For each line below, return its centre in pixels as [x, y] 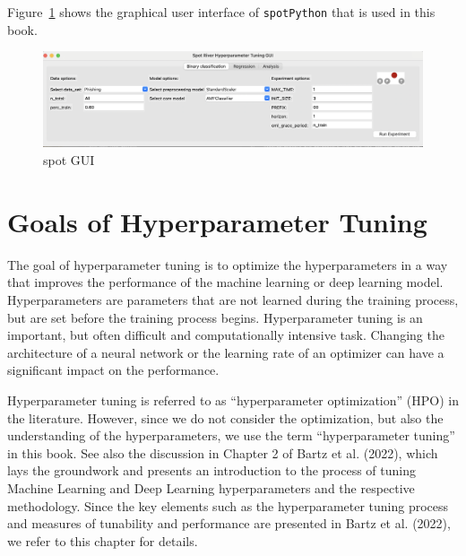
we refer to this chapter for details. [103, 540]
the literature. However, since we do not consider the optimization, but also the [225, 417]
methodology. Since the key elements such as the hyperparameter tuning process [228, 505]
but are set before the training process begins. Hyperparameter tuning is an [215, 317]
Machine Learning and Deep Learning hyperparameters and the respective [211, 487]
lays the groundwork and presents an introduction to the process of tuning [212, 470]
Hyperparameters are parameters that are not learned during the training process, [233, 299]
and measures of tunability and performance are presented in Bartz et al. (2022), [229, 523]
